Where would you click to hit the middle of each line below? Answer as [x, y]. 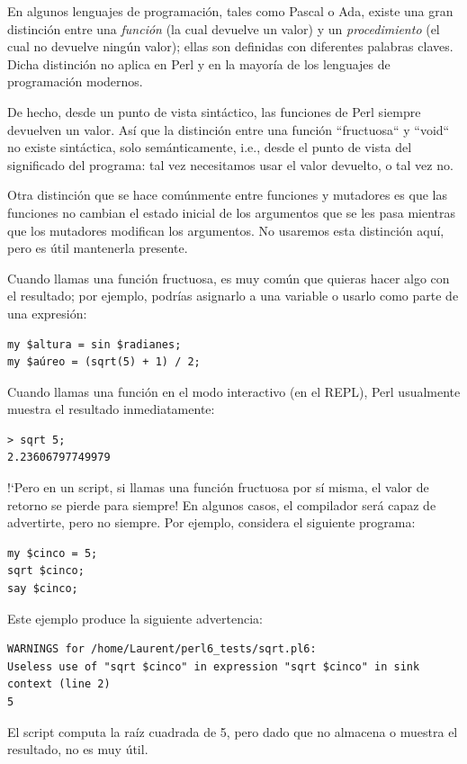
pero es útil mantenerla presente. [98, 248]
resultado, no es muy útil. [78, 749]
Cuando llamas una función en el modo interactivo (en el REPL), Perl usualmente [234, 391]
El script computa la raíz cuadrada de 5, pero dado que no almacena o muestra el [233, 731]
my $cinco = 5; [53, 553]
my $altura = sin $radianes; [94, 344]
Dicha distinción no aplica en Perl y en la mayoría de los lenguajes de [199, 63]
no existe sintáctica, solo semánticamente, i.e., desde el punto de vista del [210, 147]
